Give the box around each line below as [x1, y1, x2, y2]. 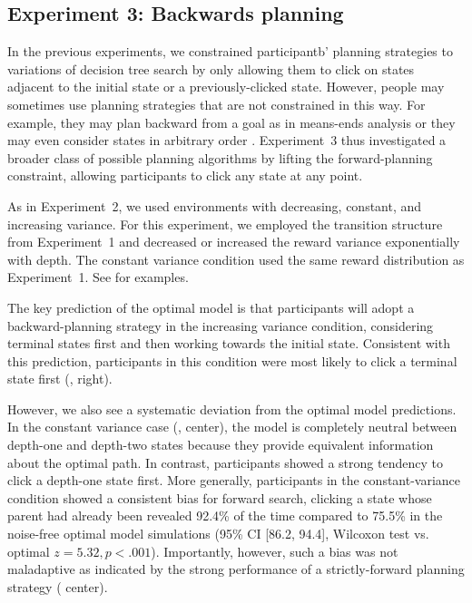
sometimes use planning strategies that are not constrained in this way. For [7, 94, 426, 113]
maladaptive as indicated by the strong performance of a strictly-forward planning [7, 559, 465, 579]
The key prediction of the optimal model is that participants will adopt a [7, 297, 415, 316]
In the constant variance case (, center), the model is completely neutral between [7, 417, 457, 436]
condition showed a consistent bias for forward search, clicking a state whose [7, 488, 432, 507]
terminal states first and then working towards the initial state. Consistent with [7, 334, 450, 353]
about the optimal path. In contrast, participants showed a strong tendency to [7, 452, 443, 472]
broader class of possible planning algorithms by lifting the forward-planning [7, 148, 433, 167]
